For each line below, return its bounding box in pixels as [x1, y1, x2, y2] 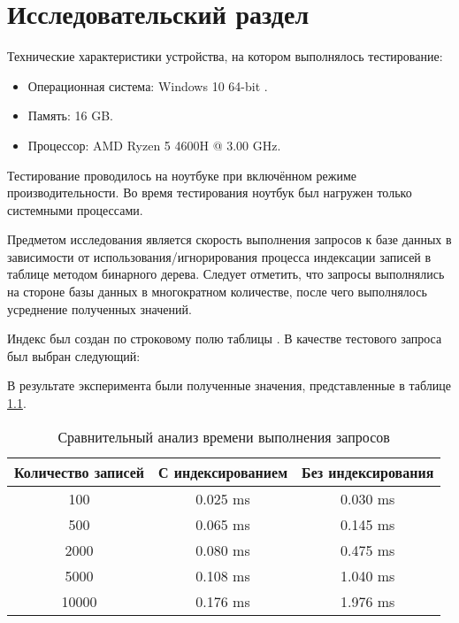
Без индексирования [302, 461, 434, 482]
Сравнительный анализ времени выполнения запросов [57, 426, 390, 447]
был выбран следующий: [7, 346, 141, 365]
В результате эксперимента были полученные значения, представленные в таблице [7, 376, 451, 395]
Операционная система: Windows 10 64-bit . [27, 76, 268, 95]
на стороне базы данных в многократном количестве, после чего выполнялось [7, 282, 427, 301]
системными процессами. [7, 200, 143, 219]
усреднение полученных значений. [7, 299, 192, 318]
